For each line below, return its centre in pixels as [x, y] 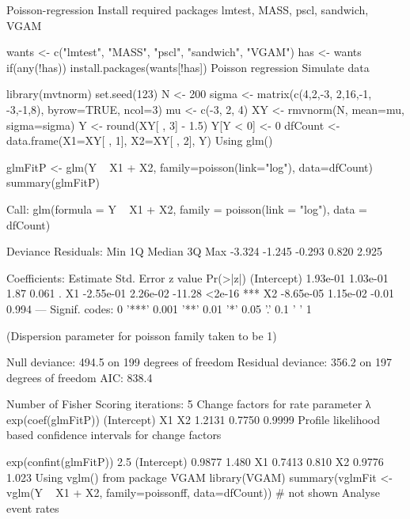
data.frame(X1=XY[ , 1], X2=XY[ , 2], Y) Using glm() [140, 140]
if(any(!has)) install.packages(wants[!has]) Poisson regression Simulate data [188, 67]
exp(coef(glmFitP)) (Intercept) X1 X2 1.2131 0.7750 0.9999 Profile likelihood [194, 419]
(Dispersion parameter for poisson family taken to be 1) [142, 335]
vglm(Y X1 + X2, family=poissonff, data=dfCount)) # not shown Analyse [194, 492]
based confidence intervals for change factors [114, 435]
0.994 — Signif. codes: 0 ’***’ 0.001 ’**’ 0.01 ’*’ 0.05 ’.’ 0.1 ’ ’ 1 [159, 308]
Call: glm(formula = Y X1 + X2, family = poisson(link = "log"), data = [187, 208]
